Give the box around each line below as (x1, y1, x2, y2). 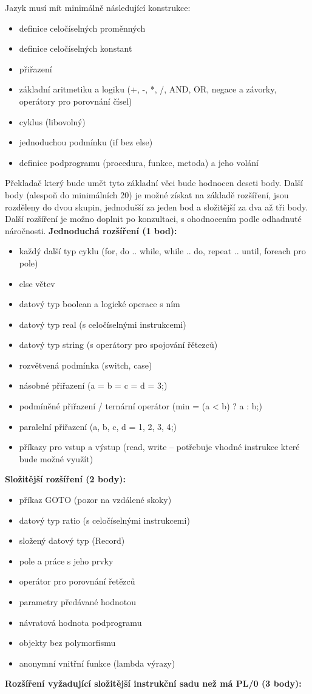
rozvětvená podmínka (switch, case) (19, 358, 152, 371)
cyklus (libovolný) (19, 115, 86, 128)
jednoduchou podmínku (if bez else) (19, 136, 153, 148)
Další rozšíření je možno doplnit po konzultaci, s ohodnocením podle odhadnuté (5, 212, 302, 225)
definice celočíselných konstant (19, 42, 132, 55)
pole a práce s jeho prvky (19, 554, 114, 567)
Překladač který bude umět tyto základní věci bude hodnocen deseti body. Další (5, 176, 304, 189)
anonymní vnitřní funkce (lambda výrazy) (19, 656, 175, 669)
